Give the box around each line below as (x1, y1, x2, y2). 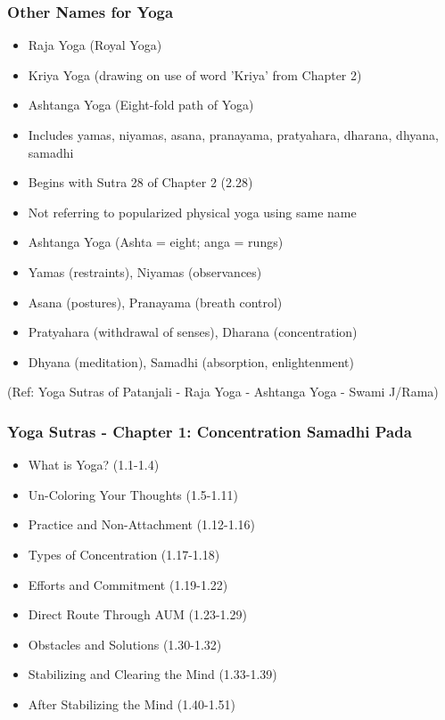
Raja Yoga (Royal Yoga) (28, 36, 162, 54)
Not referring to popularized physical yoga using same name (28, 202, 357, 221)
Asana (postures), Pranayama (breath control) (28, 292, 283, 311)
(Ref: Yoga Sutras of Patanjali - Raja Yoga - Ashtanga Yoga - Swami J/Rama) (7, 382, 439, 401)
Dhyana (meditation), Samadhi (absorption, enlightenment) (28, 352, 354, 371)
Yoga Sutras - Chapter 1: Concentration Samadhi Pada (7, 420, 412, 442)
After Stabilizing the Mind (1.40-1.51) (28, 694, 236, 713)
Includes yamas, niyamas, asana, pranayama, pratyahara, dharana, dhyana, (28, 126, 439, 143)
